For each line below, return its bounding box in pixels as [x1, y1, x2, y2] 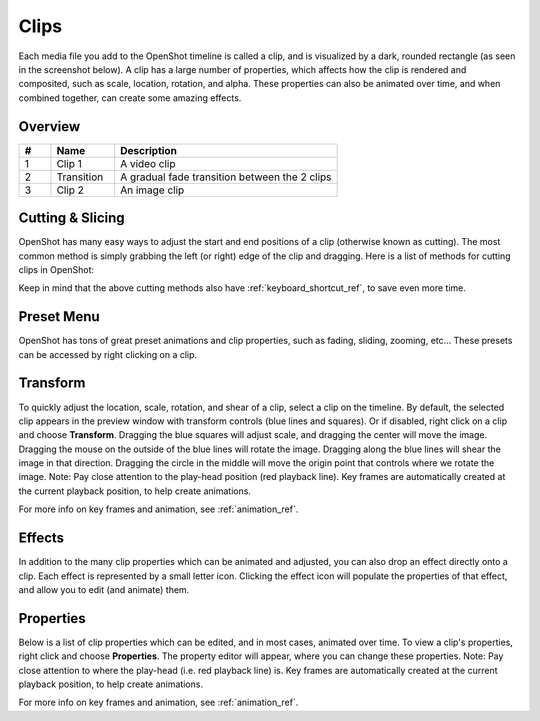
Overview [18, 118, 81, 135]
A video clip [120, 156, 176, 170]
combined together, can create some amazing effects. [18, 91, 242, 104]
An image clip [120, 183, 185, 197]
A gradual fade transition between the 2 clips [120, 170, 332, 184]
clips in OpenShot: [18, 263, 95, 275]
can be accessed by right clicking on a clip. [18, 348, 198, 360]
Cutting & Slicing [18, 210, 125, 227]
